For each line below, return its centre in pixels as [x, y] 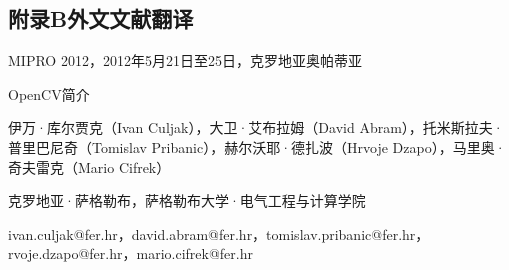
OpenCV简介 [49, 93]
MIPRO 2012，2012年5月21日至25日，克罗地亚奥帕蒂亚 [185, 60]
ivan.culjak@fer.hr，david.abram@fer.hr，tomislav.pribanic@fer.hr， [219, 233]
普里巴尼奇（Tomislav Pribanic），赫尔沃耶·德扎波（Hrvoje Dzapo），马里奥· [257, 146]
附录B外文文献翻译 [101, 18]
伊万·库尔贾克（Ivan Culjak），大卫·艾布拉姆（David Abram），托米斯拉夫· [256, 127]
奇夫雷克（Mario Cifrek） [89, 166]
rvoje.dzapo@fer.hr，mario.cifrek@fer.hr [130, 253]
